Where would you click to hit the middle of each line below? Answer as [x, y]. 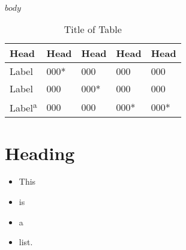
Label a [23, 107]
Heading [40, 153]
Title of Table [93, 29]
